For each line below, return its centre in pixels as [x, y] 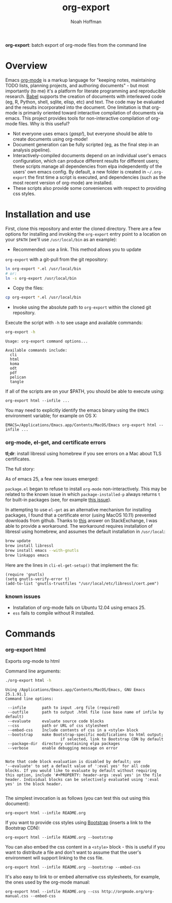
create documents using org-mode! [50, 139]
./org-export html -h [28, 680]
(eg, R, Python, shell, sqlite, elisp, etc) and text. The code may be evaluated [85, 102]
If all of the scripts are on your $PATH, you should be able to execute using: [85, 391]
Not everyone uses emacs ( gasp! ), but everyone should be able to [82, 133]
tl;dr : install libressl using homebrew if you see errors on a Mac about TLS [83, 454]
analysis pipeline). [32, 150]
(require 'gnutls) [25, 574]
